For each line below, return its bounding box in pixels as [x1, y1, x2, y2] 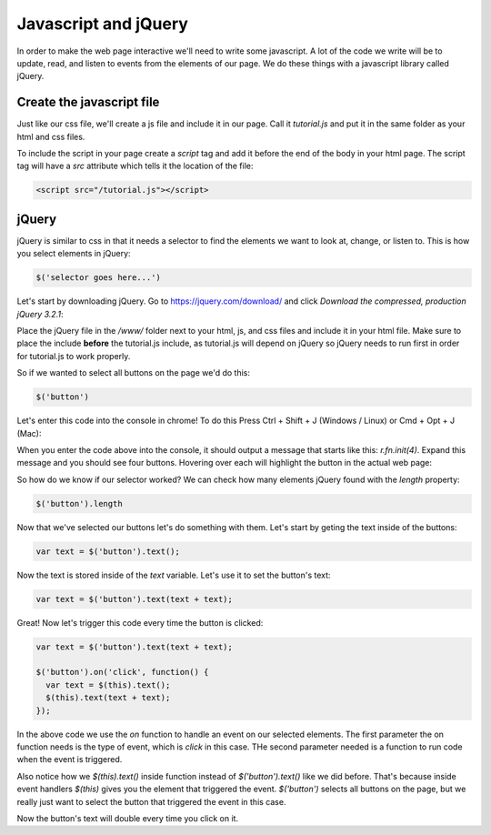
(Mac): [16, 428, 42, 438]
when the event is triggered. [16, 754, 123, 765]
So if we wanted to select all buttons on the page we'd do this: [16, 367, 250, 378]
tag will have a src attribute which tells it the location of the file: [16, 160, 254, 172]
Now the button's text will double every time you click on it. [16, 812, 239, 823]
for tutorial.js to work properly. [16, 350, 131, 361]
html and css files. [16, 131, 85, 142]
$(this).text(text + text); [45, 692, 171, 703]
